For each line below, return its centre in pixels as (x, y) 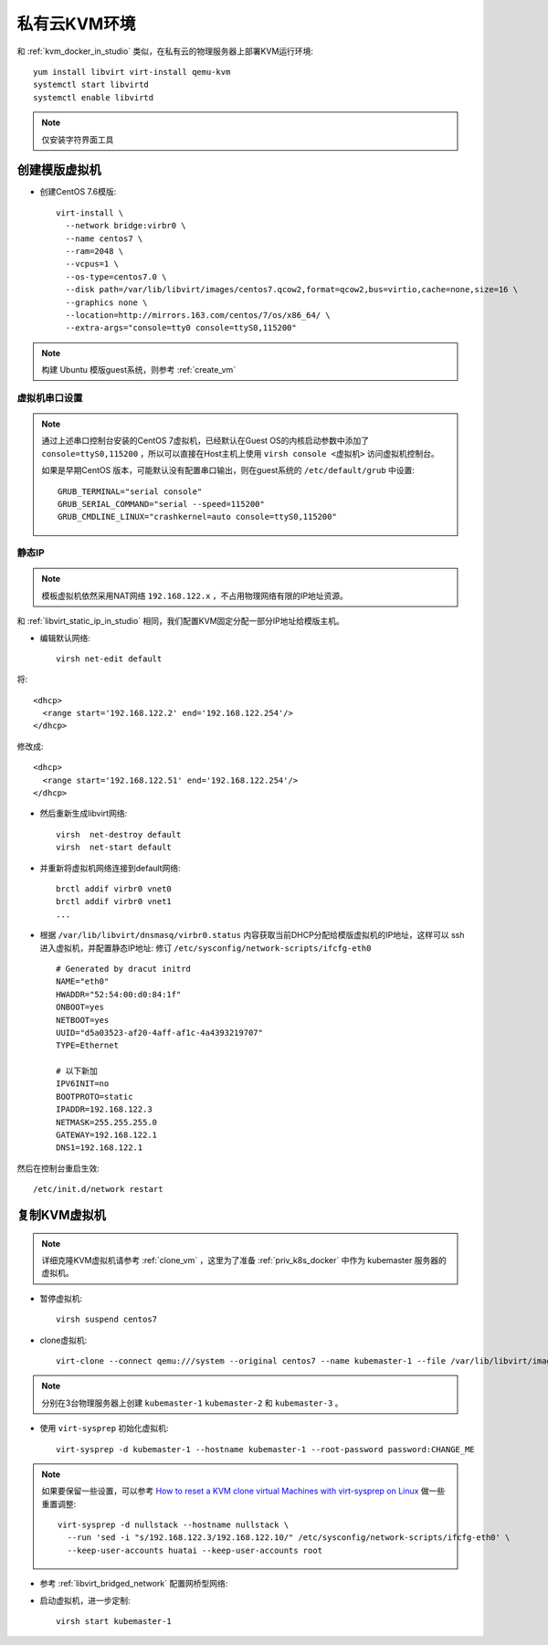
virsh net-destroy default (119, 834)
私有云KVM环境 (76, 24)
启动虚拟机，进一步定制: (85, 1600)
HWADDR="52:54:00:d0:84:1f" (119, 994)
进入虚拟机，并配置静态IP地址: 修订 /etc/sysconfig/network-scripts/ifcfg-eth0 (205, 948)
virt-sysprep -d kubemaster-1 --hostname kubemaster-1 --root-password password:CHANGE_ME (265, 1449)
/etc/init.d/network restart (98, 1189)
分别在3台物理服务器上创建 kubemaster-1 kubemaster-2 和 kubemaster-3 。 (192, 1403)
